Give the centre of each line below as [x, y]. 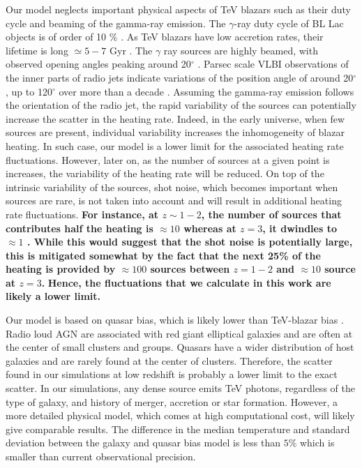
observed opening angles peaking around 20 [98, 64]
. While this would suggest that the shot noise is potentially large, [190, 242]
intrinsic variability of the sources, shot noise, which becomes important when [172, 187]
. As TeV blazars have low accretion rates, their [222, 37]
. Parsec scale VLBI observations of [273, 64]
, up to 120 [29, 91]
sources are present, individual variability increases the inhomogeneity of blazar [175, 132]
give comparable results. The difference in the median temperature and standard [178, 429]
